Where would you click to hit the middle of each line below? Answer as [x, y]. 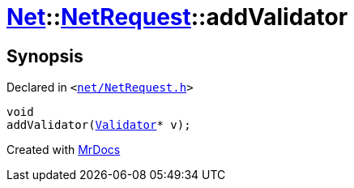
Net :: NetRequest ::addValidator [177, 17]
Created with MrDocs [64, 150]
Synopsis [45, 56]
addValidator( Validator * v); [99, 125]
